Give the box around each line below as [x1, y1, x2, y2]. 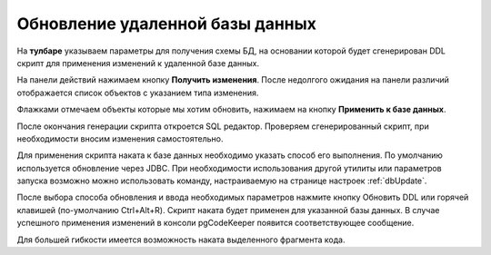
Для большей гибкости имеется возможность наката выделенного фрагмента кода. [16, 234, 346, 245]
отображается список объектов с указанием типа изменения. [16, 87, 259, 98]
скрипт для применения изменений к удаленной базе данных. [16, 57, 259, 68]
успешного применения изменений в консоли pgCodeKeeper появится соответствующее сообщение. [16, 218, 415, 229]
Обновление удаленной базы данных [16, 14, 317, 34]
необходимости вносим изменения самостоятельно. [16, 132, 224, 144]
